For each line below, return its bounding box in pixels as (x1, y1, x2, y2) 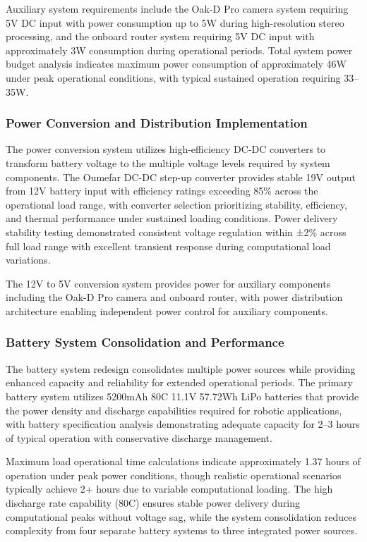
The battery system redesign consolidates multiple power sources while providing (6, 361, 356, 376)
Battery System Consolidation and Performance (6, 333, 284, 351)
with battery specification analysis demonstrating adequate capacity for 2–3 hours (6, 417, 360, 431)
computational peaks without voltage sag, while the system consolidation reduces (6, 509, 357, 524)
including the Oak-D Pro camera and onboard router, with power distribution (6, 290, 343, 304)
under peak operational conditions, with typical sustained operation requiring (6, 70, 341, 85)
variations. (6, 252, 51, 267)
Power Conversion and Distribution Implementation (6, 114, 308, 132)
